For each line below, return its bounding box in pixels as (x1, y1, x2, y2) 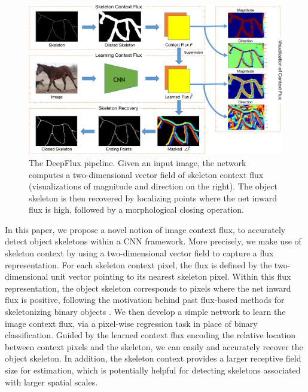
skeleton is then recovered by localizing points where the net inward (29, 191, 277, 204)
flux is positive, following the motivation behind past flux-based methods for (5, 293, 285, 306)
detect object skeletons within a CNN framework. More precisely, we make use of (5, 235, 301, 247)
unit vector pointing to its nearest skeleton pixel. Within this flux (51, 270, 291, 283)
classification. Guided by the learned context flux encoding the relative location (5, 329, 296, 341)
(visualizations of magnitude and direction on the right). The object (29, 180, 277, 192)
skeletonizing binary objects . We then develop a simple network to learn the (5, 305, 286, 318)
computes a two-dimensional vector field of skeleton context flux (29, 168, 264, 180)
